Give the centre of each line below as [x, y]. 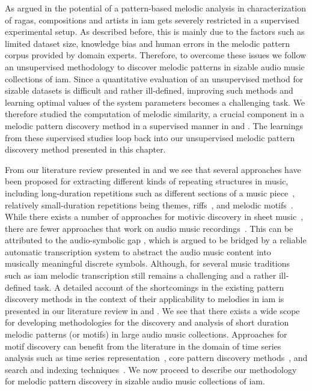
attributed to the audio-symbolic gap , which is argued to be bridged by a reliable [156, 240]
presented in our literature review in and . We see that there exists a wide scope [152, 310]
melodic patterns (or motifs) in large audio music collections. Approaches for [146, 334]
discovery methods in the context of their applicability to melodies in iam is [145, 299]
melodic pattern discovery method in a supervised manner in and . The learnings [154, 125]
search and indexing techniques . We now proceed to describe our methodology [151, 369]
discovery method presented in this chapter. [85, 149]
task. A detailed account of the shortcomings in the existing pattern [159, 287]
